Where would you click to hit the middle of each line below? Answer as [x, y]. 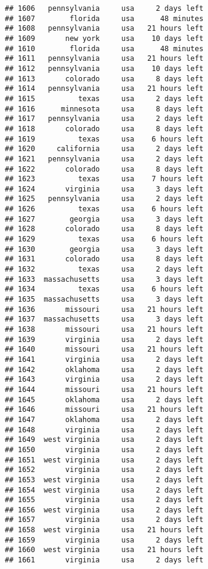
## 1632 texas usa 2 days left [104, 269]
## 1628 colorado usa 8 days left [104, 229]
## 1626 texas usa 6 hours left [104, 209]
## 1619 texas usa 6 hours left [104, 139]
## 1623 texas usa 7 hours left [104, 179]
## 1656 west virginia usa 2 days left [104, 510]
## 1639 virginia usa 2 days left [104, 339]
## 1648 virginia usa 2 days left [104, 430]
